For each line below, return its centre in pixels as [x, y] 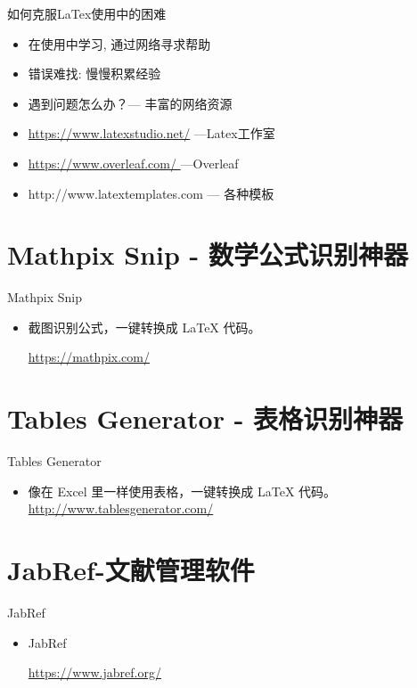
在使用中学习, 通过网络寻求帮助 [119, 43]
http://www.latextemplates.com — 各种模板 [151, 193]
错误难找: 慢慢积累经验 [94, 74]
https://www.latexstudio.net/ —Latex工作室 [151, 133]
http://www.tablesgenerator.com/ [121, 508]
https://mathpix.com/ [89, 357]
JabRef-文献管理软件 [131, 570]
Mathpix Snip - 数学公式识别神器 [208, 254]
